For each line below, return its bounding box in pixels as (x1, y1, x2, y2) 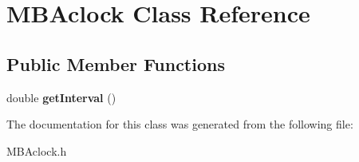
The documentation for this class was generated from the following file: (6, 116, 353, 132)
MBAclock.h (6, 142, 67, 159)
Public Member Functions (6, 51, 225, 76)
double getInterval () (6, 89, 116, 105)
